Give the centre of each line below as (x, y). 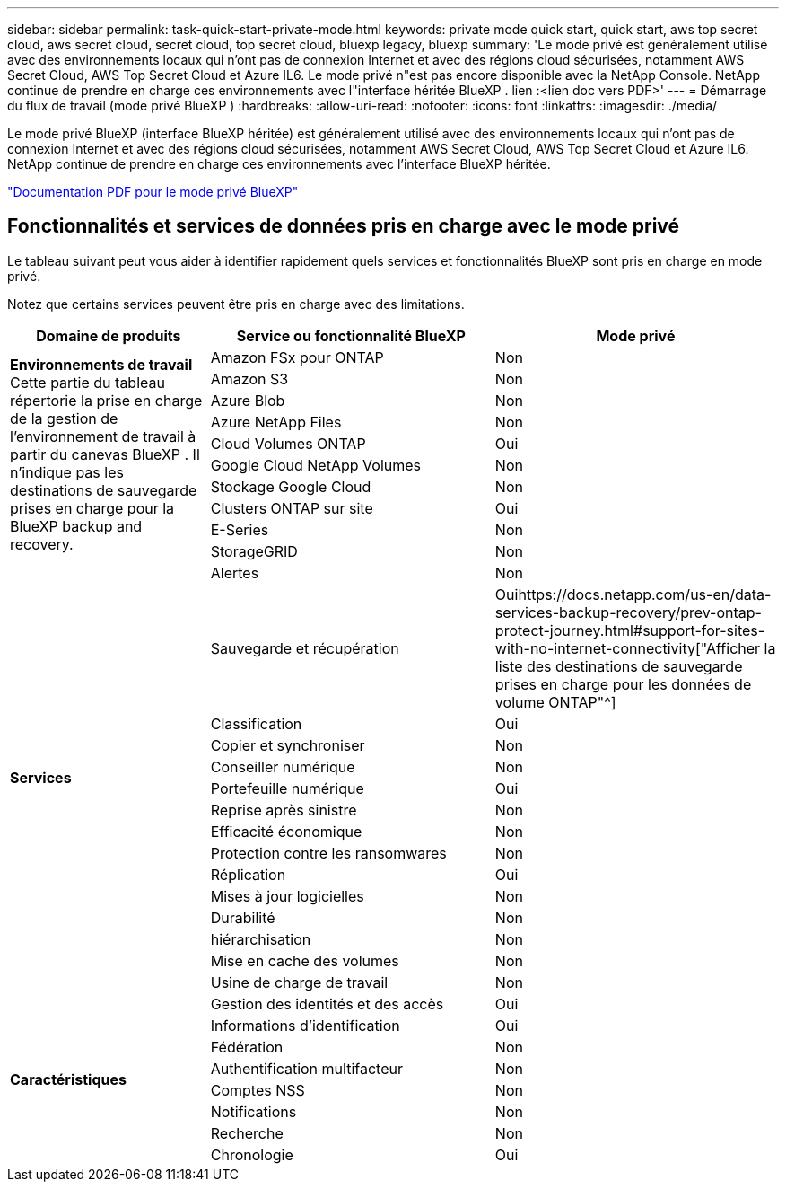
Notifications (253, 1111)
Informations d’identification (305, 1025)
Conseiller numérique (283, 766)
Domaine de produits (109, 335)
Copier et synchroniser (288, 745)
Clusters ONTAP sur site (292, 508)
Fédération (247, 1047)
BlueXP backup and (76, 526)
